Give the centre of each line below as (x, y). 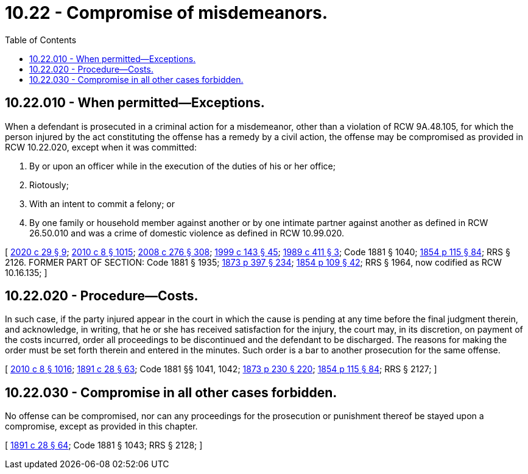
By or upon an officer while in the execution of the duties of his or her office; (182, 166)
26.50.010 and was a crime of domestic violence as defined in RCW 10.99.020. (187, 233)
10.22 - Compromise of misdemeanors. (167, 13)
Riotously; (49, 185)
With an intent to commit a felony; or (102, 203)
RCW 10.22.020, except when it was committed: (101, 147)
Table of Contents (41, 40)
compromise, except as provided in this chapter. (101, 426)
